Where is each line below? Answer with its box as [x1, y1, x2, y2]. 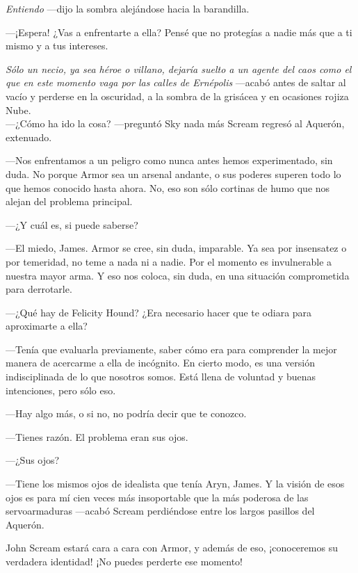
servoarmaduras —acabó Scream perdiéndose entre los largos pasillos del [6, 503, 315, 518]
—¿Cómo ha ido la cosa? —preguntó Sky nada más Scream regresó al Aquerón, [6, 116, 345, 131]
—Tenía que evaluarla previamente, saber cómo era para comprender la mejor [6, 341, 337, 356]
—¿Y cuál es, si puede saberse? [6, 217, 138, 232]
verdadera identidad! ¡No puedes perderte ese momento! [6, 554, 243, 568]
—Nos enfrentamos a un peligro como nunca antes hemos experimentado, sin [6, 153, 333, 168]
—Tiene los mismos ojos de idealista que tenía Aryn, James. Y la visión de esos [6, 476, 345, 491]
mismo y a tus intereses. [6, 38, 108, 53]
